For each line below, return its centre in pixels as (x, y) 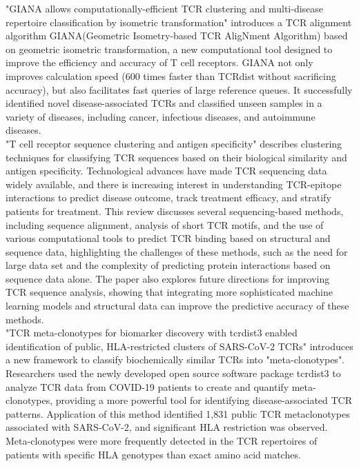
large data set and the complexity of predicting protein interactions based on (168, 265)
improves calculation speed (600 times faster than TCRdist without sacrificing (171, 75)
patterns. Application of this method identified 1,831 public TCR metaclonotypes (178, 413)
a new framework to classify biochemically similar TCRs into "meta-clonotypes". (175, 359)
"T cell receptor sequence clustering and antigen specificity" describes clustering (174, 143)
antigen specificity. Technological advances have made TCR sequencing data (166, 171)
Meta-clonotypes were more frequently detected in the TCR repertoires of (162, 440)
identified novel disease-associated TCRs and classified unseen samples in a (164, 103)
